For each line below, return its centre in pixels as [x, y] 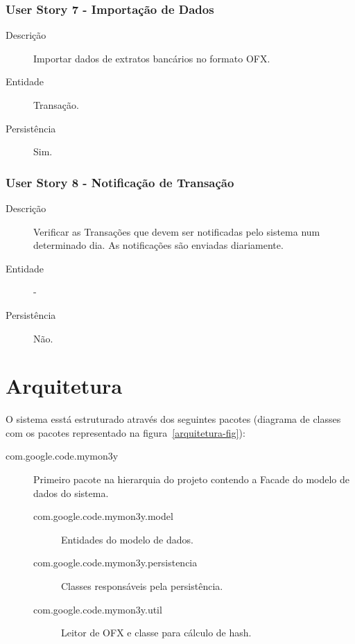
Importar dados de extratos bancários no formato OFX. [152, 58]
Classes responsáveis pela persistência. [142, 586]
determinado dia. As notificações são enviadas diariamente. [158, 245]
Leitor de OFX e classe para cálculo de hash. [156, 633]
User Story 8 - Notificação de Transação [120, 182]
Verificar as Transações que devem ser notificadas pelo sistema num [177, 231]
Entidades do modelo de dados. [127, 539]
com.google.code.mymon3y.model [103, 516]
